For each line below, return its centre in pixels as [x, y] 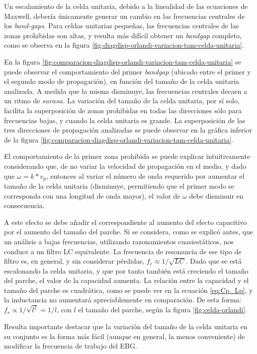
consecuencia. [24, 205]
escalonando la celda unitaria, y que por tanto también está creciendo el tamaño [126, 270]
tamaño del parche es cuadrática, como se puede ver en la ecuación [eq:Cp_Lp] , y [128, 290]
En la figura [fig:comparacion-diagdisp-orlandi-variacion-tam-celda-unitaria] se [123, 61]
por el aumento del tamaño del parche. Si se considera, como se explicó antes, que [129, 232]
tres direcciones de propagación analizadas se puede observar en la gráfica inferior [128, 130]
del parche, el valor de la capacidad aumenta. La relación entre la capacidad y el [127, 280]
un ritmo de [22, 101]
